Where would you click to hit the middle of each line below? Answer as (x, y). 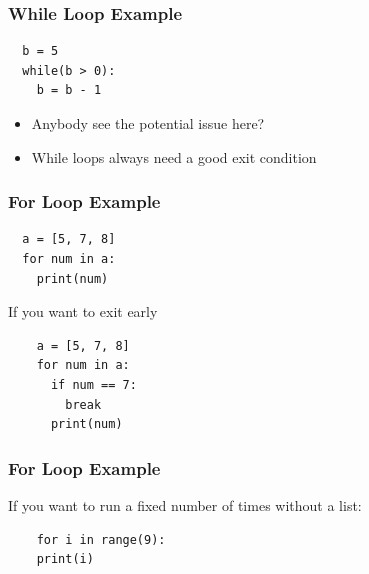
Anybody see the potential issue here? (148, 123)
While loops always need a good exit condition (174, 156)
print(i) (65, 559)
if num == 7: (93, 384)
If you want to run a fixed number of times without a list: (185, 504)
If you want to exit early (83, 311)
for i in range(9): (101, 539)
